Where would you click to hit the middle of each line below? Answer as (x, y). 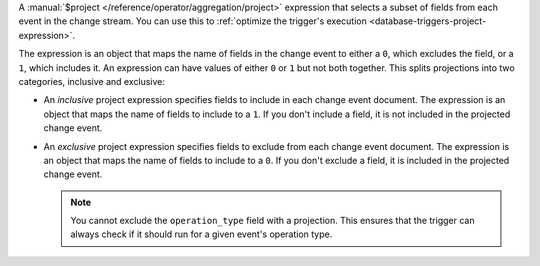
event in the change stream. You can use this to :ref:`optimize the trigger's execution (192, 21)
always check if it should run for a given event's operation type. (201, 234)
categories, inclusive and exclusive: (91, 81)
